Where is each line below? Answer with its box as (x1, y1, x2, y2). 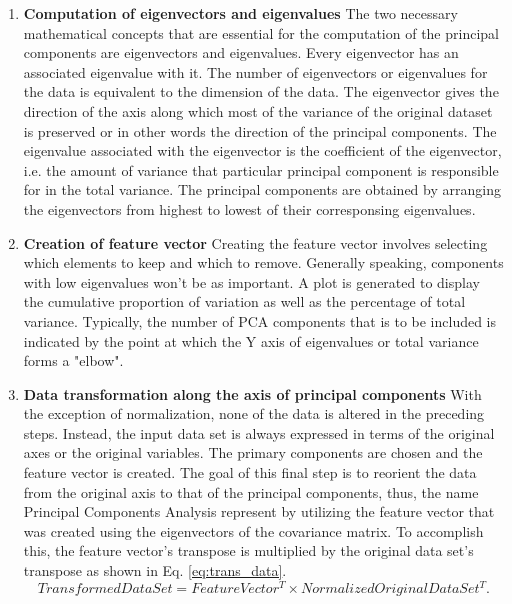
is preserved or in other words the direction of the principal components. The (23, 120, 497, 141)
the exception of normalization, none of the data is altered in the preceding (23, 403, 485, 424)
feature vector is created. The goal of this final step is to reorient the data (23, 462, 477, 483)
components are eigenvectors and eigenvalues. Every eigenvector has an (23, 42, 459, 63)
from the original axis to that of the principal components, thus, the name (23, 481, 479, 502)
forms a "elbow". (23, 350, 124, 371)
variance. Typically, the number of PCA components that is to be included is (23, 310, 497, 331)
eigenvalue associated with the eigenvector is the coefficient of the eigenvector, (23, 140, 502, 161)
